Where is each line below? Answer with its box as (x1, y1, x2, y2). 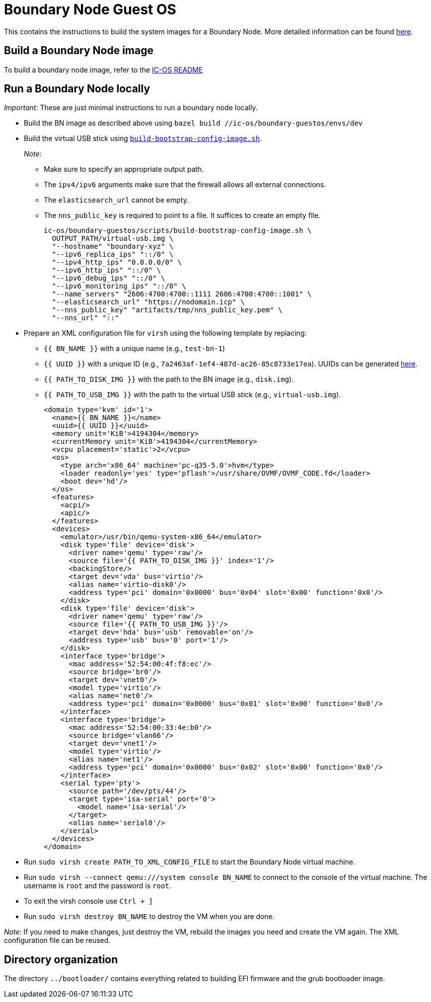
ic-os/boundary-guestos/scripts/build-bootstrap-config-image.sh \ (44, 226, 312, 235)
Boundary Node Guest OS (4, 1, 176, 18)
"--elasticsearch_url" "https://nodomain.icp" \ (52, 298, 245, 306)
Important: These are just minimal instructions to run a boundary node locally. (4, 103, 258, 112)
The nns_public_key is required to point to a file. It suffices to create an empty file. (44, 211, 321, 220)
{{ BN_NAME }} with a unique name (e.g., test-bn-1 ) (44, 344, 225, 353)
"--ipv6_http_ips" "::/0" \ (52, 266, 161, 275)
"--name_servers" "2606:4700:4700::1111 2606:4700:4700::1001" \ (52, 290, 312, 298)
